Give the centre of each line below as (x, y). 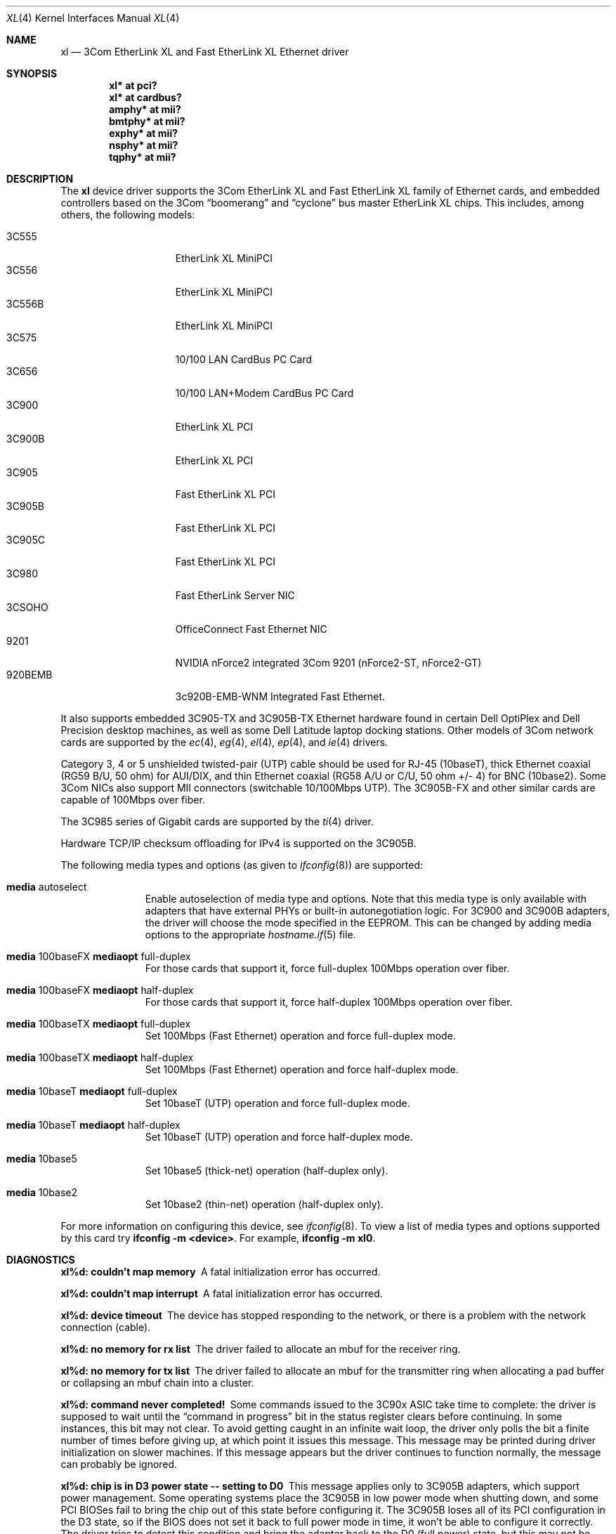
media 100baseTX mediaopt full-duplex (99, 1024)
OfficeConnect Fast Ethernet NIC (251, 629)
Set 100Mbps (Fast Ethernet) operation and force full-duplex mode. (300, 1036)
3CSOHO (27, 607)
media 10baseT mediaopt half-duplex (93, 1125)
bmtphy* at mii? (147, 121)
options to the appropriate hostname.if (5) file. (250, 935)
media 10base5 (42, 1159)
